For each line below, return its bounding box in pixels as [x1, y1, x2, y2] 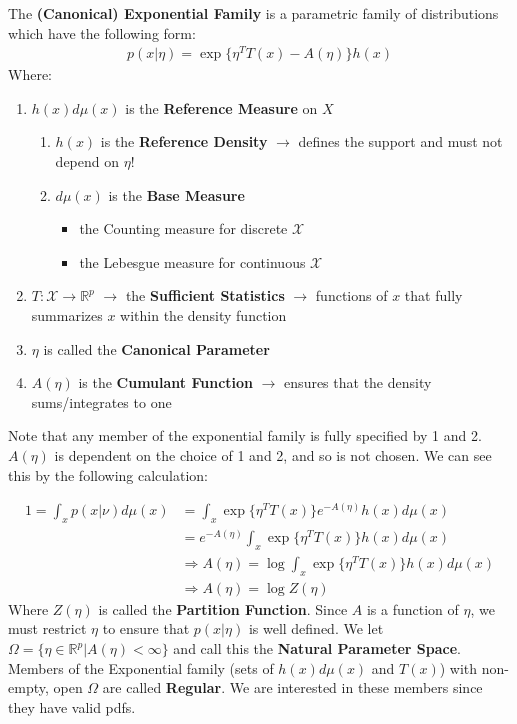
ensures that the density [284, 372, 432, 393]
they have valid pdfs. [8, 696, 136, 717]
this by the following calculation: [8, 464, 208, 485]
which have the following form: [8, 22, 196, 43]
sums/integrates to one [31, 391, 172, 412]
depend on [55, 151, 119, 172]
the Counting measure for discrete [79, 218, 288, 239]
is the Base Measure [108, 184, 245, 205]
